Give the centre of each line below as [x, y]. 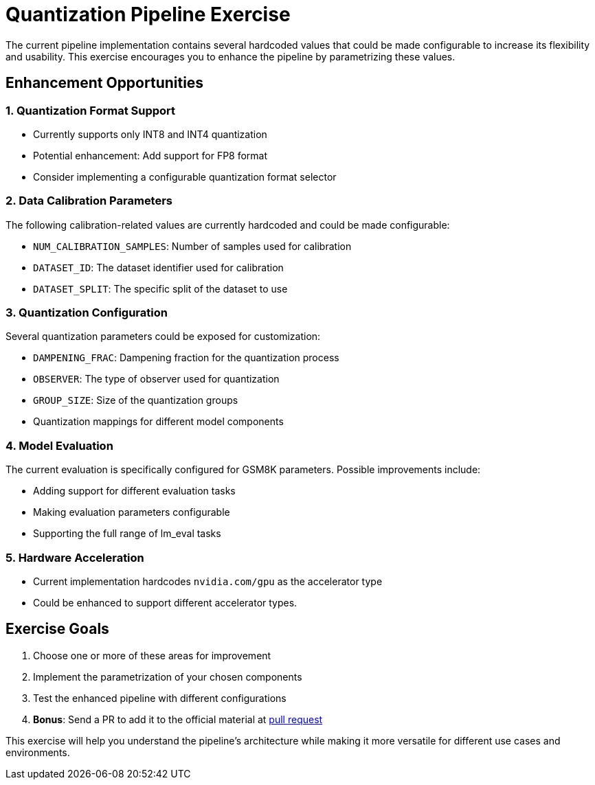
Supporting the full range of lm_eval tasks [127, 534]
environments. [38, 752]
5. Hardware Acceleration [75, 557]
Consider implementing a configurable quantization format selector [185, 177]
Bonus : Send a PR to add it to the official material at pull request [178, 719]
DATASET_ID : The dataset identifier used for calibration [158, 267]
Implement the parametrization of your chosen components [168, 676]
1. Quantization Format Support [91, 110]
